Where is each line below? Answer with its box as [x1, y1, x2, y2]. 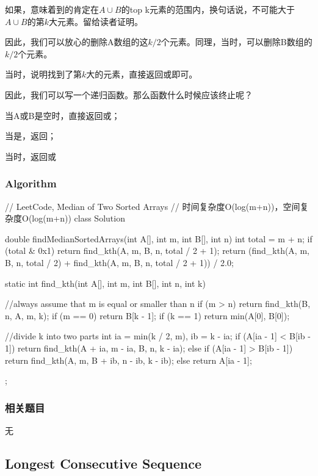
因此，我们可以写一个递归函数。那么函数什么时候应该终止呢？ [5, 88, 253, 101]
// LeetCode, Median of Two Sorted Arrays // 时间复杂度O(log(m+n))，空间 [5, 200, 300, 212]
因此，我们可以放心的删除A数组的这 [5, 35, 148, 48]
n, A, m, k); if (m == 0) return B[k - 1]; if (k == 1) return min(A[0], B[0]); [5, 309, 290, 322]
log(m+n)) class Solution [32, 212, 125, 225]
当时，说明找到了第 [5, 68, 82, 81]
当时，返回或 [5, 150, 56, 162]
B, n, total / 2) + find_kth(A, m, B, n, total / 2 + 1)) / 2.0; [5, 256, 234, 269]
